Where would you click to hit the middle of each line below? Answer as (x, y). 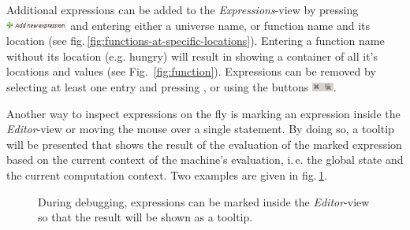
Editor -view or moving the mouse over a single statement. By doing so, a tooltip (200, 129)
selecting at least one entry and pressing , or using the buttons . (171, 86)
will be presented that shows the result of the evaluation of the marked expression (204, 144)
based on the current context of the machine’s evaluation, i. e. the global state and (205, 160)
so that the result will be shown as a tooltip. (145, 217)
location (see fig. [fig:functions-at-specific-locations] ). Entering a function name (196, 41)
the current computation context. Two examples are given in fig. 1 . (167, 174)
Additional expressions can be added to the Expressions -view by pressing (183, 9)
